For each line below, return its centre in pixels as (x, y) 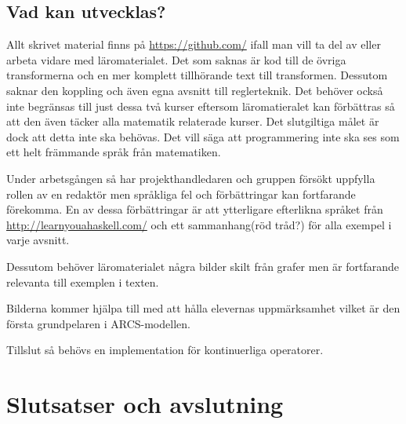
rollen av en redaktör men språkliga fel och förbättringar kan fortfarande (181, 194)
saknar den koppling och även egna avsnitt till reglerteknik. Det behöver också (195, 90)
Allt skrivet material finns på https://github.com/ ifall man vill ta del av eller (194, 44)
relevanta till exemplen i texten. (83, 281)
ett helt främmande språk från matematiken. (114, 152)
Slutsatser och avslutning (145, 404)
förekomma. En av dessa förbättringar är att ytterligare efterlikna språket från (195, 209)
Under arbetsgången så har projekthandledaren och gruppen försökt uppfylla (191, 178)
